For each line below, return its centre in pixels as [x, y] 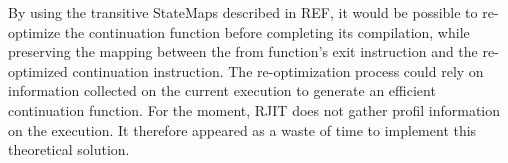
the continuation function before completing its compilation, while [267, 31]
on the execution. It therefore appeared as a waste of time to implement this [242, 129]
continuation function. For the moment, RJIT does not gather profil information [254, 109]
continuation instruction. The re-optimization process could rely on [278, 70]
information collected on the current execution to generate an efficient [222, 90]
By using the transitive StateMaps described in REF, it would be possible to [243, 12]
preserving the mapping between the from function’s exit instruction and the [243, 51]
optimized [38, 70]
